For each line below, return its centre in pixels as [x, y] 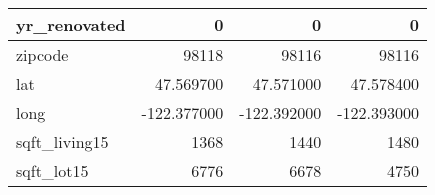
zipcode [42, 54]
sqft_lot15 [52, 170]
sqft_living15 [62, 141]
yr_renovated [71, 24]
